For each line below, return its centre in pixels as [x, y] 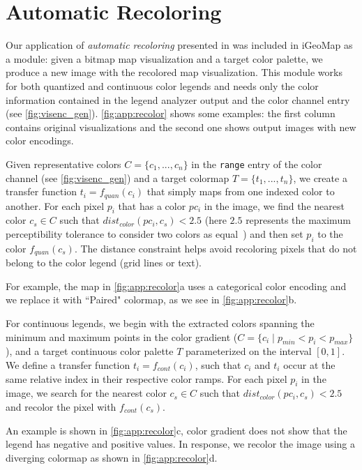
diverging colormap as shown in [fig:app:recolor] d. [112, 457]
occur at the [309, 364]
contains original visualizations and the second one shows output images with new [181, 127]
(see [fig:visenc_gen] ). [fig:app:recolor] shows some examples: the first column [171, 113]
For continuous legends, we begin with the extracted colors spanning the [160, 323]
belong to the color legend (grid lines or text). [104, 263]
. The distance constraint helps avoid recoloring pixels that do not [216, 248]
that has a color [152, 205]
